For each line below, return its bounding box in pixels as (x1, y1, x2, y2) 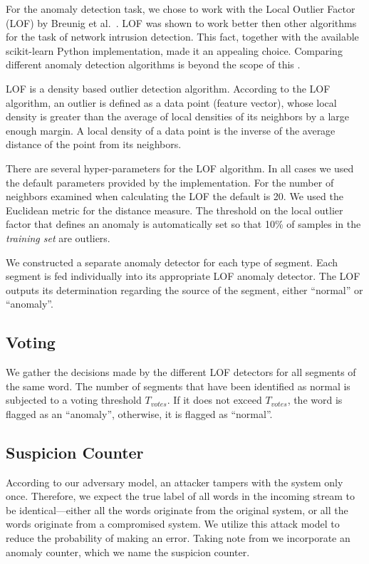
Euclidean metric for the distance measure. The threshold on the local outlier (6, 202, 343, 217)
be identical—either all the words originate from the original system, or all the (6, 502, 348, 517)
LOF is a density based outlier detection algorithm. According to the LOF (6, 80, 331, 95)
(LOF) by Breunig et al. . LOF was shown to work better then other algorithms (6, 15, 357, 30)
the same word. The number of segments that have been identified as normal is (6, 378, 350, 393)
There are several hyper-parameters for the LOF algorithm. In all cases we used (6, 160, 354, 175)
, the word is (287, 392, 343, 407)
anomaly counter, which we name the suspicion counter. (6, 544, 250, 559)
